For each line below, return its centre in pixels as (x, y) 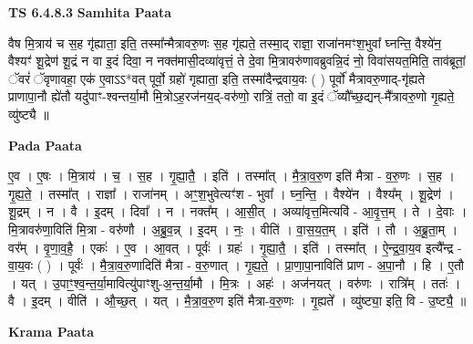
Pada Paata (45, 145)
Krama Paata (51, 331)
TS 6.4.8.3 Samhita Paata (90, 12)
